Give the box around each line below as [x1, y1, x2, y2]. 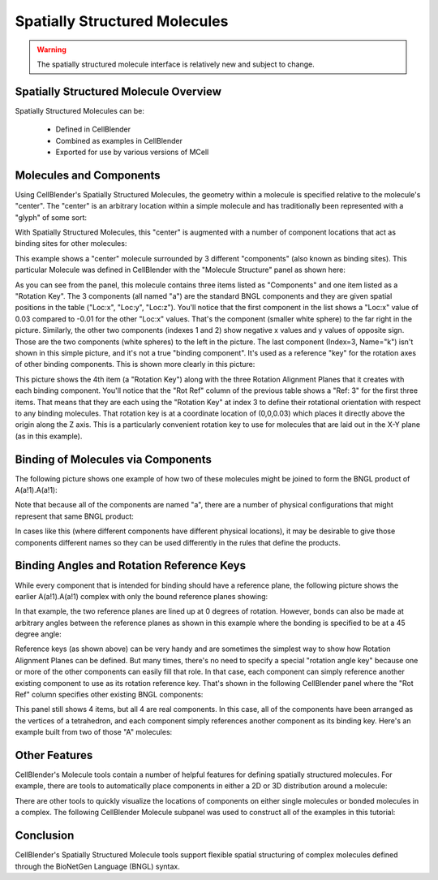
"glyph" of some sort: [15, 212, 88, 222]
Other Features [15, 748, 93, 762]
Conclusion [15, 829, 75, 843]
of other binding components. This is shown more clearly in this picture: [15, 360, 255, 369]
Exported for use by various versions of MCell [55, 147, 209, 157]
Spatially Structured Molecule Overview [15, 84, 222, 98]
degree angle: [15, 629, 62, 639]
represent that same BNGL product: [15, 511, 134, 521]
